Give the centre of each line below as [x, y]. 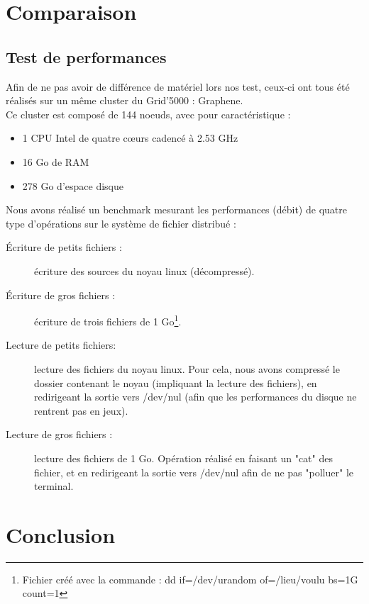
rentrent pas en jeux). [81, 410]
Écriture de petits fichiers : [64, 247]
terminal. [54, 486]
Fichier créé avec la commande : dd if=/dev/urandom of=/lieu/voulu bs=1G [190, 579]
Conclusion [61, 534]
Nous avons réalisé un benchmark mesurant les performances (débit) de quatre [176, 209]
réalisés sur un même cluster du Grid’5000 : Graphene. [125, 100]
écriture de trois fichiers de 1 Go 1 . [108, 320]
